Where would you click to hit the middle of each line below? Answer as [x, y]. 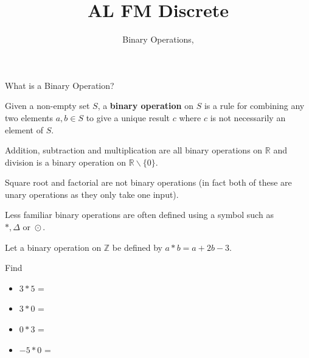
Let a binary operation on [53, 247]
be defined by [137, 247]
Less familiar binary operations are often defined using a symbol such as [139, 215]
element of [24, 129]
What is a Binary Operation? [60, 85]
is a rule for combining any [254, 106]
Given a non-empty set [47, 106]
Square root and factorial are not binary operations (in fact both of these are [148, 182]
